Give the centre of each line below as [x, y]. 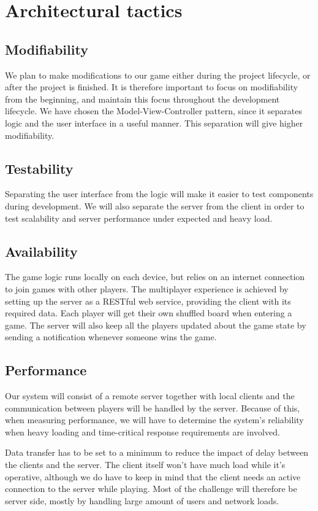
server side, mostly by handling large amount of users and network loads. [142, 500]
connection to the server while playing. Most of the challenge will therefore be [151, 489]
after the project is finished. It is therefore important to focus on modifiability [152, 87]
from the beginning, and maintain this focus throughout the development [142, 99]
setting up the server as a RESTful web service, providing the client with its [148, 301]
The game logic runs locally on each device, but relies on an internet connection [155, 277]
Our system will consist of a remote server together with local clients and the [150, 396]
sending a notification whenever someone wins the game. [111, 337]
